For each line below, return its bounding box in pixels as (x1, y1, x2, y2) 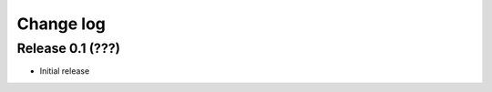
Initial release (39, 66, 90, 77)
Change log (16, 14, 107, 34)
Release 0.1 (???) (16, 40, 120, 56)
